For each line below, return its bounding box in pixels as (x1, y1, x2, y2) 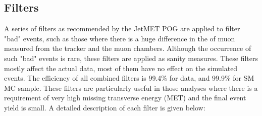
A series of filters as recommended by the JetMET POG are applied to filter (4, 23, 240, 34)
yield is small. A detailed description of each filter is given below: (4, 102, 205, 112)
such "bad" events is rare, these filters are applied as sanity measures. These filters (4, 52, 258, 63)
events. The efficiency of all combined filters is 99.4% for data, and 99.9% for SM (4, 73, 254, 83)
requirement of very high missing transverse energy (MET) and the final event (4, 92, 246, 103)
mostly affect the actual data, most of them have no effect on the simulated (4, 63, 238, 73)
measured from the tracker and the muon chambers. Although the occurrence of (4, 43, 251, 53)
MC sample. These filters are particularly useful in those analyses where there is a (4, 82, 258, 93)
